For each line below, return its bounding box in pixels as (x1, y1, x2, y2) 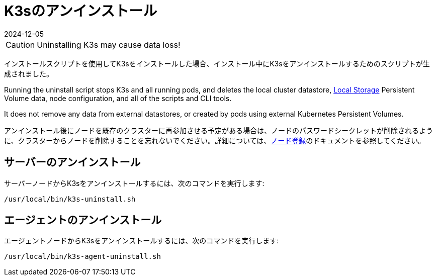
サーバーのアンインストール (4, 156, 141, 169)
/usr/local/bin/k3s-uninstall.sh (4, 195, 136, 203)
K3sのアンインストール (4, 3, 157, 20)
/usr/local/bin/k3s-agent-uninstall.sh (4, 252, 161, 261)
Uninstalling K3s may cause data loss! (37, 39, 181, 50)
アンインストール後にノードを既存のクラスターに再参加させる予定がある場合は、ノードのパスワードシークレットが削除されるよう (4, 126, 433, 135)
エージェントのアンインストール (4, 214, 162, 227)
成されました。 (4, 69, 53, 78)
